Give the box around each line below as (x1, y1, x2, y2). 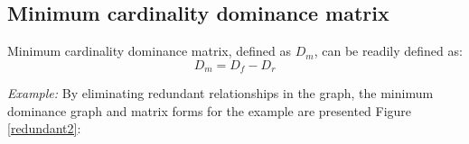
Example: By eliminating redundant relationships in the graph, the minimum (7, 84, 434, 103)
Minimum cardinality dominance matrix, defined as (7, 41, 292, 60)
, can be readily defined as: (314, 41, 463, 60)
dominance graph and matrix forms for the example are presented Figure (7, 101, 412, 120)
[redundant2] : (7, 119, 81, 138)
